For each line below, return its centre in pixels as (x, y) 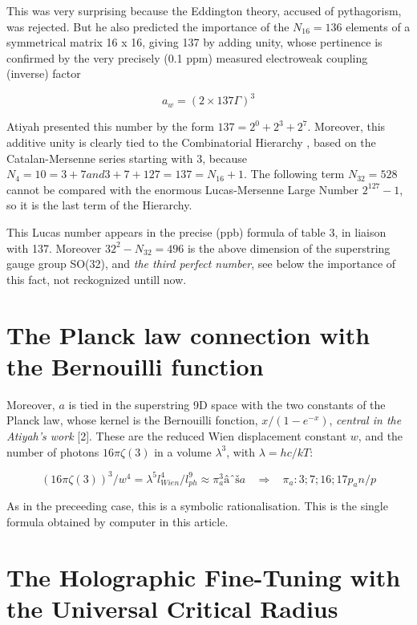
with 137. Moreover (54, 248)
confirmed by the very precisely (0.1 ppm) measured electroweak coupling (187, 57)
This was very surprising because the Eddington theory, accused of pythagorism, (204, 10)
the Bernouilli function (135, 365)
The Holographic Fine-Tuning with (204, 576)
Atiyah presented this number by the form (110, 126)
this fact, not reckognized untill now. (97, 279)
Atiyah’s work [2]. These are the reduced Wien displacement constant (177, 435)
